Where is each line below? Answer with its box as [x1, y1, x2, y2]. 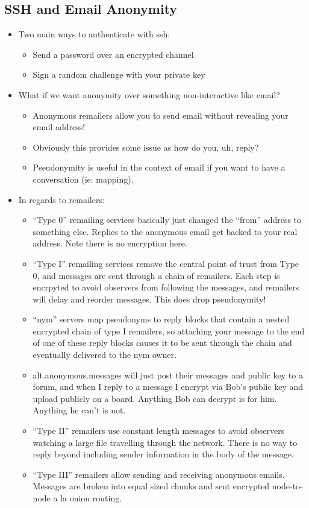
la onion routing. [60, 492, 122, 504]
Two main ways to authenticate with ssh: [18, 28, 170, 40]
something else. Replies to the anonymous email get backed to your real [33, 225, 298, 237]
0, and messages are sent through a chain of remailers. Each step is [33, 269, 280, 281]
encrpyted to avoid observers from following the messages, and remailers [33, 281, 299, 293]
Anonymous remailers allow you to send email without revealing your [33, 108, 289, 121]
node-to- [272, 480, 303, 492]
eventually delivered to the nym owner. [33, 348, 177, 361]
